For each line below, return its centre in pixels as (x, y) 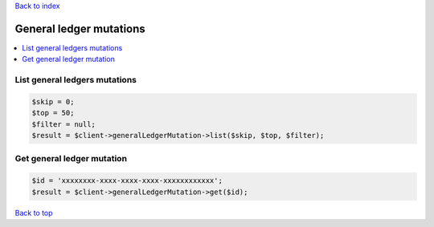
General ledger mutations (80, 28)
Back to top (34, 213)
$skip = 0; (53, 101)
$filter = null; (64, 124)
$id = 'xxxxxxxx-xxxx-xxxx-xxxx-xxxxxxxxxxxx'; (127, 181)
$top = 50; (53, 113)
